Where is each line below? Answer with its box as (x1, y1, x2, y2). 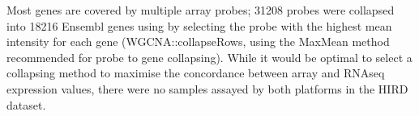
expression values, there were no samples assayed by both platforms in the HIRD (6, 80, 408, 97)
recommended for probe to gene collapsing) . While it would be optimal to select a (6, 48, 413, 65)
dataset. (6, 96, 46, 113)
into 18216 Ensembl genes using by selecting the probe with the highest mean (6, 17, 392, 34)
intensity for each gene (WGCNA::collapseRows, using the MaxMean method (6, 33, 390, 50)
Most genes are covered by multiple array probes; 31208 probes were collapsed (6, 2, 395, 18)
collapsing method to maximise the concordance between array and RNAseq (6, 64, 385, 81)
